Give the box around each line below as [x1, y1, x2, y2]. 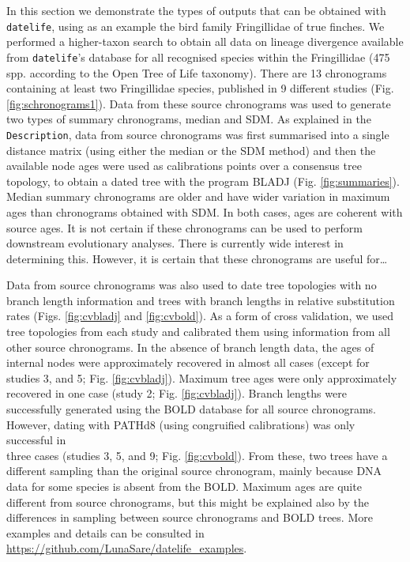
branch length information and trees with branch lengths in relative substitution [6, 292, 395, 308]
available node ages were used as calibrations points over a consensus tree [6, 157, 362, 174]
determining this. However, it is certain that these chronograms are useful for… [6, 250, 388, 266]
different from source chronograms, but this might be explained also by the [6, 493, 370, 510]
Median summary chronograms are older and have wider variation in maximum [6, 188, 390, 205]
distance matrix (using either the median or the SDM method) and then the [6, 141, 376, 158]
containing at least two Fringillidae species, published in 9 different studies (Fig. [6, 80, 394, 96]
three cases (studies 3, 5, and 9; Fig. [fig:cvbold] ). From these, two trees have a [6, 447, 388, 463]
